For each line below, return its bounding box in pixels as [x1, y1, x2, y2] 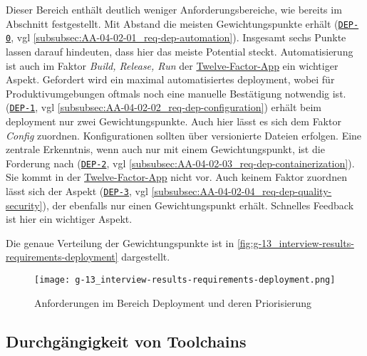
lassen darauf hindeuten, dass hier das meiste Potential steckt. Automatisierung [6, 43, 353, 58]
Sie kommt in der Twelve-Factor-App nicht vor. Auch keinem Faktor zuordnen [6, 169, 347, 184]
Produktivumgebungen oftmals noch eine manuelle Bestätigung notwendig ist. [6, 85, 346, 100]
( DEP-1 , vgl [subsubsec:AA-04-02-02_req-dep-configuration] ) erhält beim [6, 100, 321, 115]
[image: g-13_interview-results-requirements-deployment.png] [34, 275, 336, 285]
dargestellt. [121, 249, 170, 264]
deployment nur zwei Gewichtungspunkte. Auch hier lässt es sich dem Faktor [6, 113, 341, 128]
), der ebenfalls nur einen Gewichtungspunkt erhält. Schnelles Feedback [42, 197, 354, 212]
